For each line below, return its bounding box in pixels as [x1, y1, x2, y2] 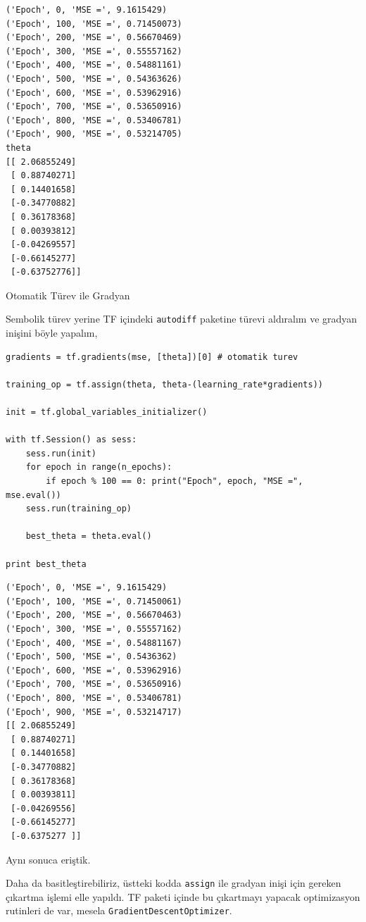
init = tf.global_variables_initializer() [6, 407, 208, 418]
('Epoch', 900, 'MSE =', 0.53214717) [6, 706, 182, 717]
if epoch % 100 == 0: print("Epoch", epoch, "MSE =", [46, 476, 303, 487]
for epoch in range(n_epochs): [25, 462, 172, 473]
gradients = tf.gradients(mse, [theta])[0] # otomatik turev [6, 351, 298, 362]
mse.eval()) [6, 490, 61, 500]
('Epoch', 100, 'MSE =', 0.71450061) [6, 596, 182, 606]
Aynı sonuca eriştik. [6, 852, 91, 866]
